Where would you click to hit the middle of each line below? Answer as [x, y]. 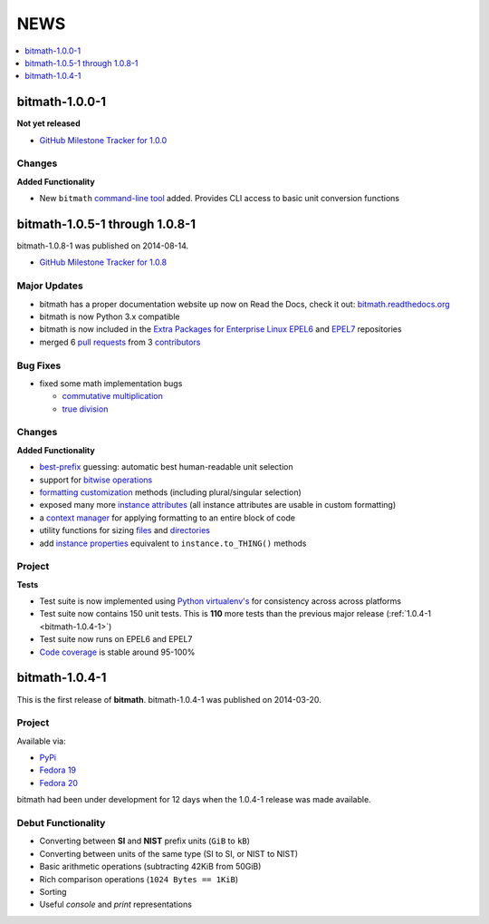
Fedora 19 [58, 770]
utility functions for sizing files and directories [125, 530]
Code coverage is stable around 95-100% [117, 652]
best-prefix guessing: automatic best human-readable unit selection [166, 467]
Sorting [53, 891]
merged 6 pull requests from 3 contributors [120, 342]
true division [85, 409]
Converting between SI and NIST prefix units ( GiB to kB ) [145, 841]
